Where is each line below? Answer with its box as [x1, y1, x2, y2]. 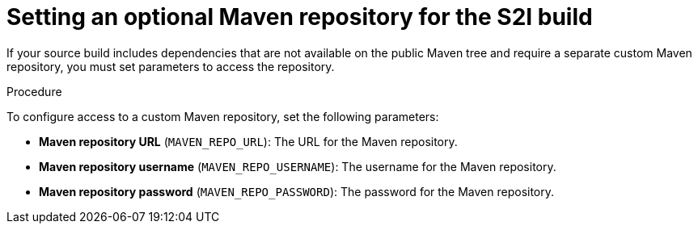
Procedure [6, 84, 62, 98]
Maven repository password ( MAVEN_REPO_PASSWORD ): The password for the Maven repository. [39, 184, 555, 199]
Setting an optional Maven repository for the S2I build [6, 3, 593, 31]
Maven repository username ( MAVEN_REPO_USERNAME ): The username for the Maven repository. [39, 159, 556, 174]
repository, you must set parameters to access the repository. [6, 59, 335, 73]
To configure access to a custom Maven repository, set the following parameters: [6, 109, 439, 123]
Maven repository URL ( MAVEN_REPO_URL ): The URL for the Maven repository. [39, 134, 458, 148]
